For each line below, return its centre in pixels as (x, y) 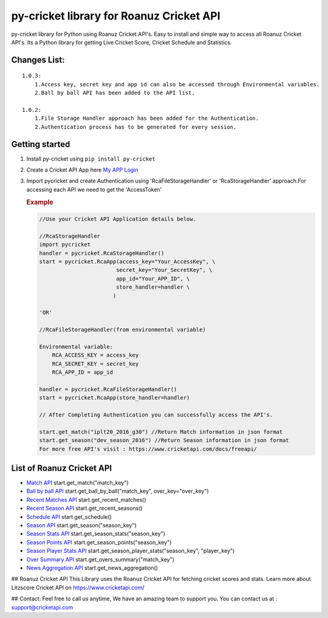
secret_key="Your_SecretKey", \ (164, 270)
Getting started (41, 144)
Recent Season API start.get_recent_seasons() (84, 509)
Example (40, 202)
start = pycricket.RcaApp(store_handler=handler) (114, 398)
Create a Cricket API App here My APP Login (83, 170)
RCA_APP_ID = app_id (83, 372)
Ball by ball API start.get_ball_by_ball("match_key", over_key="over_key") (118, 491)
